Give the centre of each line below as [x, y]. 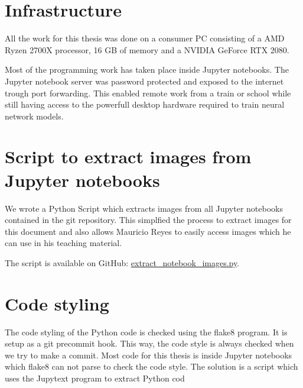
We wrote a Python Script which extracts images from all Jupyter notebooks [144, 208]
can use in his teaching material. [63, 243]
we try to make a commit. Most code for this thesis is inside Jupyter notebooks [149, 355]
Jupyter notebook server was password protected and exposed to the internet [144, 81]
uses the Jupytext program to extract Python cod [95, 378]
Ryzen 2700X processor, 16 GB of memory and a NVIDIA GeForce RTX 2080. [147, 49]
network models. [34, 116]
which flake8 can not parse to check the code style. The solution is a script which [151, 366]
